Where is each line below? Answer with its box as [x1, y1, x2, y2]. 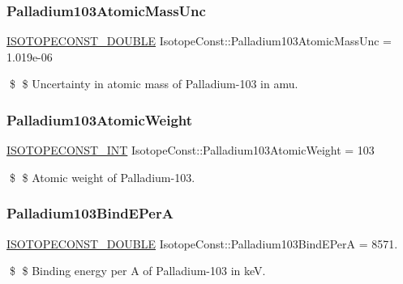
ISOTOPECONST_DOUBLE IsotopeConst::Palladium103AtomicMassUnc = [6, 32, 392, 49]
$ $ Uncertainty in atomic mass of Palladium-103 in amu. [9, 75, 298, 92]
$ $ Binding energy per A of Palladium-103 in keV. [9, 262, 266, 279]
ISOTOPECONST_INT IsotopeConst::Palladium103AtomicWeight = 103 [6, 142, 375, 159]
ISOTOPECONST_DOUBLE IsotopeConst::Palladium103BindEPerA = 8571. [6, 235, 398, 252]
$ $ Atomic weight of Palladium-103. [9, 168, 195, 185]
